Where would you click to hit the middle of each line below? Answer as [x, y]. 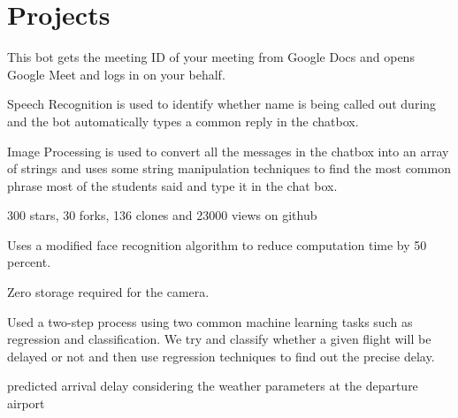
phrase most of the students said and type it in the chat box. [172, 185]
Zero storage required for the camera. [108, 292]
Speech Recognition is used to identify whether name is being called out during [222, 104]
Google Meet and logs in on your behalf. [116, 74]
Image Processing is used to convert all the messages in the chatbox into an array [228, 151]
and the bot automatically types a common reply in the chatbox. [183, 121]
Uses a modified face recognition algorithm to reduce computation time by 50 [217, 244]
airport [26, 403]
